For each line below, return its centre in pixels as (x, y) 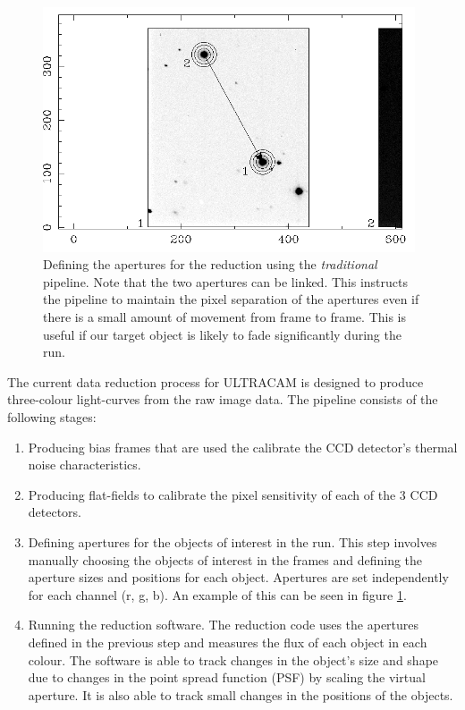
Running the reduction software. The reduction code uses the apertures (224, 625)
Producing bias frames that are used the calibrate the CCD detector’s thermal (243, 447)
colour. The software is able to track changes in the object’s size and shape (233, 659)
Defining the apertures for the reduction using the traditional (210, 264)
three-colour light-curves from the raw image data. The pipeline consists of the (223, 399)
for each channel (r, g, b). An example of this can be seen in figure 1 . (217, 594)
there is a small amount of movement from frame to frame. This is (225, 317)
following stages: (52, 416)
